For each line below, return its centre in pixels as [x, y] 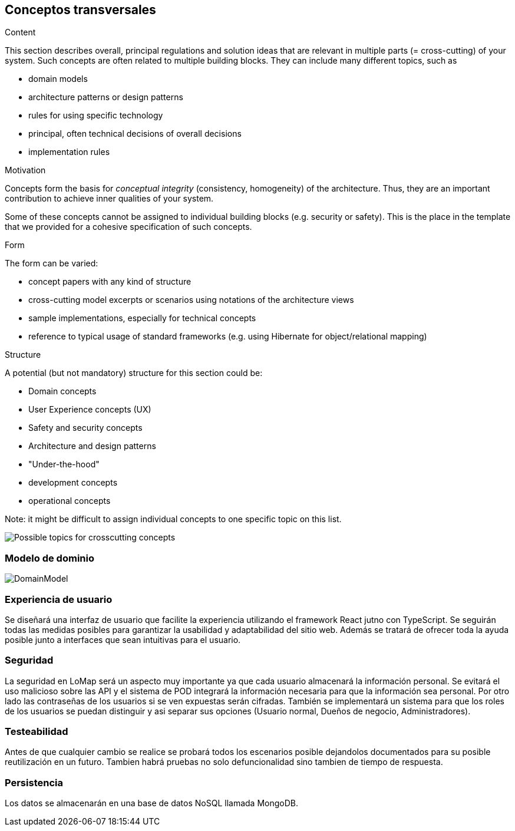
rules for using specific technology [96, 116]
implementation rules [69, 152]
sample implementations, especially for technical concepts [142, 318]
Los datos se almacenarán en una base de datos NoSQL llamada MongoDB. [151, 803]
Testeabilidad [37, 732]
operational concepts [70, 501]
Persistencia [34, 782]
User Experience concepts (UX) [90, 410]
